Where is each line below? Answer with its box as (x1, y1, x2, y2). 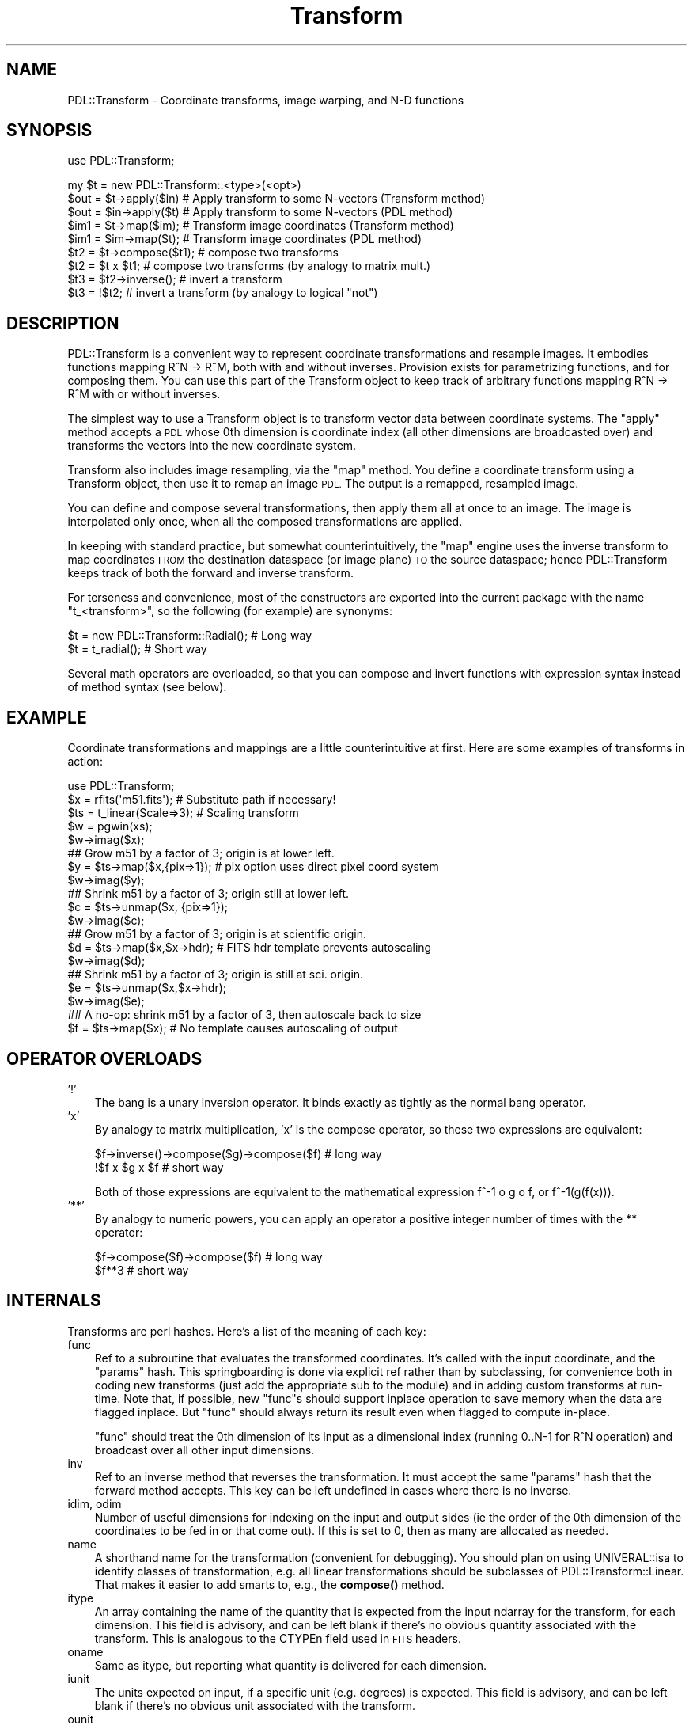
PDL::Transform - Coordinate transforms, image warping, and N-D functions (67, 93, 464, 107)
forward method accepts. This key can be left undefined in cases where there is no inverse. (94, 1483, 572, 1497)
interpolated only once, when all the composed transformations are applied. (67, 515, 463, 529)
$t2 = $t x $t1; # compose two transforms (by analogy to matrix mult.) (67, 259, 431, 273)
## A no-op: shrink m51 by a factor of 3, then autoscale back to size (67, 1008, 422, 1022)
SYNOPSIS (6, 120, 93, 141)
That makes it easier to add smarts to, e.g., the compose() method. (94, 1577, 445, 1591)
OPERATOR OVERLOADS (6, 1048, 203, 1069)
